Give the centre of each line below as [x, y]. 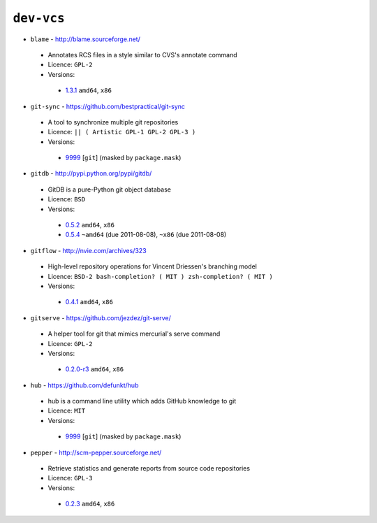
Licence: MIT [67, 411]
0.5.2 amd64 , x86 [90, 225]
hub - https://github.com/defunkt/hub [84, 385]
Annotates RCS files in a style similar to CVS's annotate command [142, 55]
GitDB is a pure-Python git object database [109, 189]
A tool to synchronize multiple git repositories [113, 122]
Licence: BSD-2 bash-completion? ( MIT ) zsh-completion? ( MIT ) [161, 276]
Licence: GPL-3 [71, 478]
